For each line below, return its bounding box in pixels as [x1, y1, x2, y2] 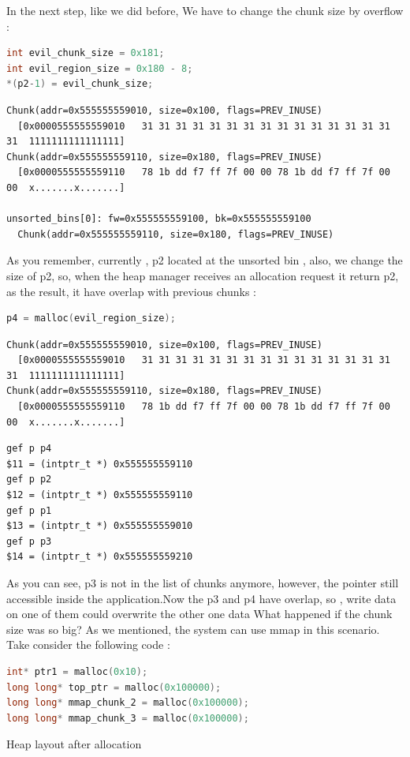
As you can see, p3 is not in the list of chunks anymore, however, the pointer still [6, 575, 399, 590]
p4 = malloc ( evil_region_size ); [6, 313, 176, 324]
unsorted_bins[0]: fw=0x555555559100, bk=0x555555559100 [6, 213, 311, 225]
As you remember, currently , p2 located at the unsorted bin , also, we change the [6, 252, 403, 268]
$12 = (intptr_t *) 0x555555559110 [6, 489, 193, 501]
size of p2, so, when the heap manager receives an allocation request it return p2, [6, 267, 399, 283]
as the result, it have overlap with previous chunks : [6, 283, 256, 299]
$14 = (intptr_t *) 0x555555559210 [6, 551, 193, 563]
